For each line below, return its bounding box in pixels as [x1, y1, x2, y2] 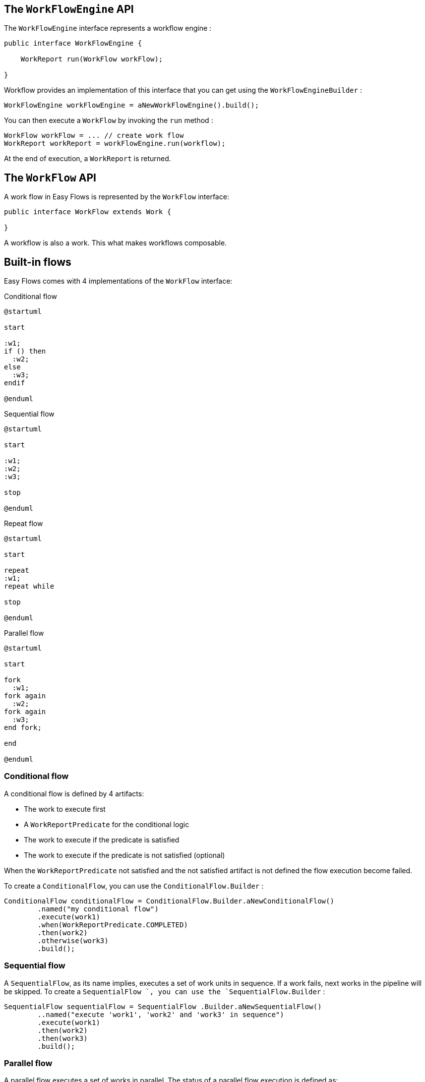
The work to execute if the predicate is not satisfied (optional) [24, 850, 225, 859]
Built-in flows [4, 255, 71, 268]
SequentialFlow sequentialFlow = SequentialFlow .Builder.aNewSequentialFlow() [4, 1002, 322, 1011]
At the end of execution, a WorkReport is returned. [4, 154, 171, 163]
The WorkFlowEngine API [4, 3, 134, 15]
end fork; [4, 723, 42, 732]
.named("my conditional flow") [37, 904, 159, 913]
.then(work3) [37, 1034, 88, 1042]
